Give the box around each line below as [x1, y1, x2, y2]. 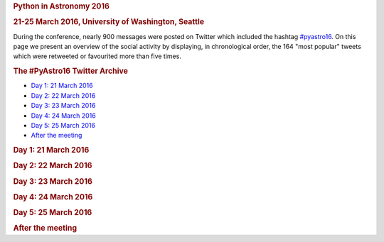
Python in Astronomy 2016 [13, 1, 110, 11]
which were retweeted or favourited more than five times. [13, 52, 181, 60]
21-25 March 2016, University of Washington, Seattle [13, 17, 205, 27]
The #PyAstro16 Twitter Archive [13, 66, 128, 76]
